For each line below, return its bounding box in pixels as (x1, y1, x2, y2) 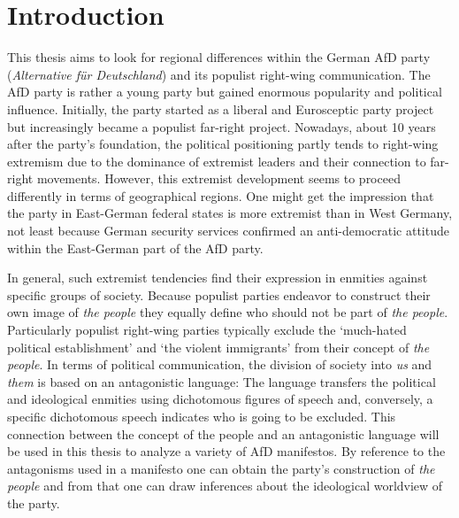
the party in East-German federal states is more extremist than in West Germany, (7, 204, 453, 222)
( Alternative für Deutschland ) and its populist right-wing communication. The (7, 65, 431, 83)
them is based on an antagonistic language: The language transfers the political (7, 372, 436, 390)
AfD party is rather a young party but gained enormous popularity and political (7, 82, 442, 101)
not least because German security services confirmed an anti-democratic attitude (7, 221, 449, 240)
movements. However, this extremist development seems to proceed (36, 169, 401, 188)
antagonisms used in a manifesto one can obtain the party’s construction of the (7, 459, 435, 477)
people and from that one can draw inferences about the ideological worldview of (7, 476, 443, 495)
